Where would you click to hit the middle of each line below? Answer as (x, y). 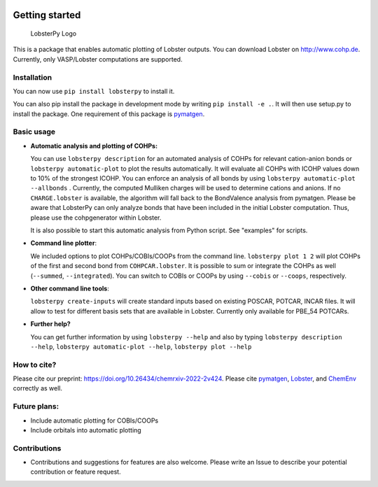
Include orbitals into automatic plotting (86, 430)
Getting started (47, 15)
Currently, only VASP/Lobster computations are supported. (98, 59)
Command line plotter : (64, 243)
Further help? (51, 324)
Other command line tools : (70, 288)
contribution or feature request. (76, 472)
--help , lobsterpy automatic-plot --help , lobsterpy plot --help (141, 346)
